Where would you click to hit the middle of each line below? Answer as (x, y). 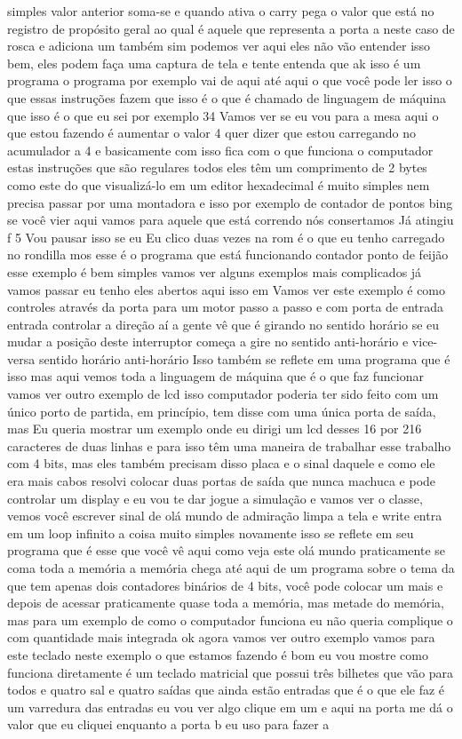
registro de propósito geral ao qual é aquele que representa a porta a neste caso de (231, 28)
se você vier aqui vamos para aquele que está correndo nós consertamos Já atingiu (231, 220)
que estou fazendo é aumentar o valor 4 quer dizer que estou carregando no (212, 133)
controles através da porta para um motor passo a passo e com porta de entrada (226, 307)
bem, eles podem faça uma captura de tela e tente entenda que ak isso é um (214, 63)
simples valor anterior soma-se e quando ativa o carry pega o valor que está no (221, 11)
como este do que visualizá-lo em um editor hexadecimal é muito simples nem (219, 184)
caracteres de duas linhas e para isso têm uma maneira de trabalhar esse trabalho (229, 445)
